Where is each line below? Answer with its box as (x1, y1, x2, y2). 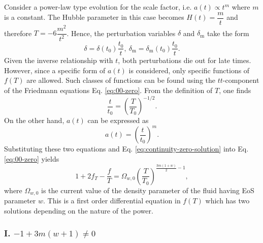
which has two (205, 195, 250, 206)
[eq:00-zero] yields (4, 153, 59, 164)
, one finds (219, 84, 251, 95)
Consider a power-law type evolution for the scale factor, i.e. (4, 2, 192, 12)
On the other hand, (4, 115, 64, 126)
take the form (207, 27, 249, 38)
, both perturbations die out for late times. (118, 55, 251, 66)
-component (222, 75, 259, 85)
